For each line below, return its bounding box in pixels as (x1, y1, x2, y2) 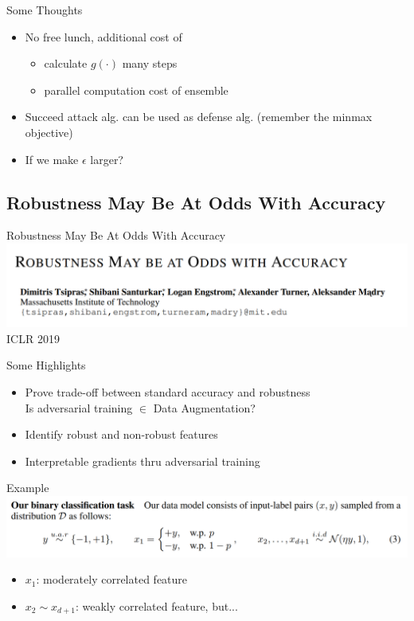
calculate (44, 55, 88, 72)
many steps (122, 55, 178, 72)
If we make (25, 150, 79, 167)
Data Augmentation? (153, 399, 256, 416)
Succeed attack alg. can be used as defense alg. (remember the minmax (25, 108, 373, 125)
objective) (25, 123, 73, 140)
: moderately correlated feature (36, 571, 188, 588)
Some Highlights (6, 357, 86, 373)
